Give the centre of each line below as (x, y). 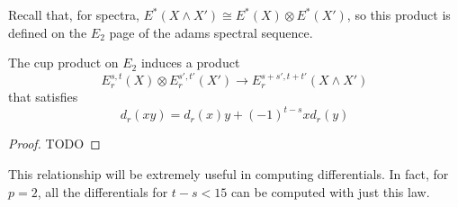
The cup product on (63, 63)
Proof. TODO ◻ (54, 144)
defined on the (48, 32)
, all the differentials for (103, 191)
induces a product (190, 63)
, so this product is (399, 14)
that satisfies (43, 97)
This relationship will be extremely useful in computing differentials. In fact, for (229, 173)
